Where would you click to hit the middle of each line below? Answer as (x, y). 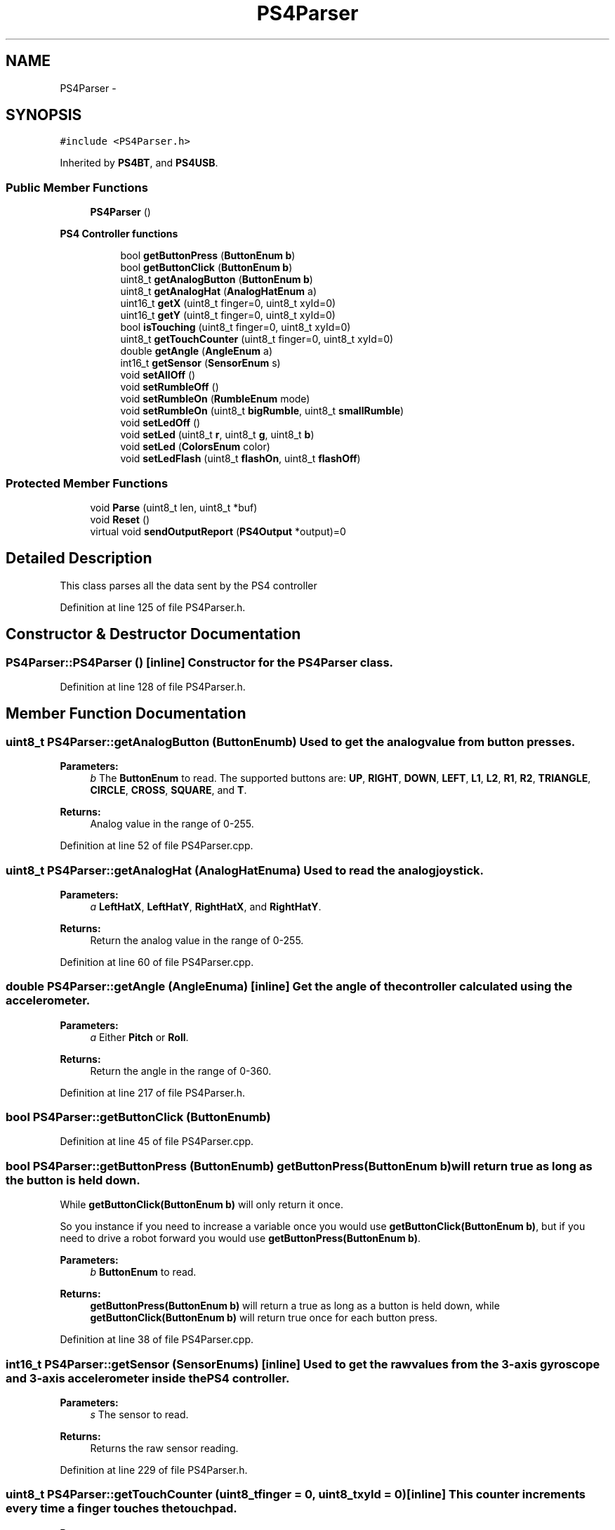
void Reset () (120, 519)
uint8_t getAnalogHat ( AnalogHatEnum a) (218, 292)
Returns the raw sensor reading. (164, 1448)
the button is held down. (73, 1180)
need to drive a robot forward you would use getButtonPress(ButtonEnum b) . (240, 1238)
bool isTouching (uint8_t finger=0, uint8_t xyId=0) (236, 327)
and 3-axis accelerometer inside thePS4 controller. (148, 1378)
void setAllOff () (158, 375)
